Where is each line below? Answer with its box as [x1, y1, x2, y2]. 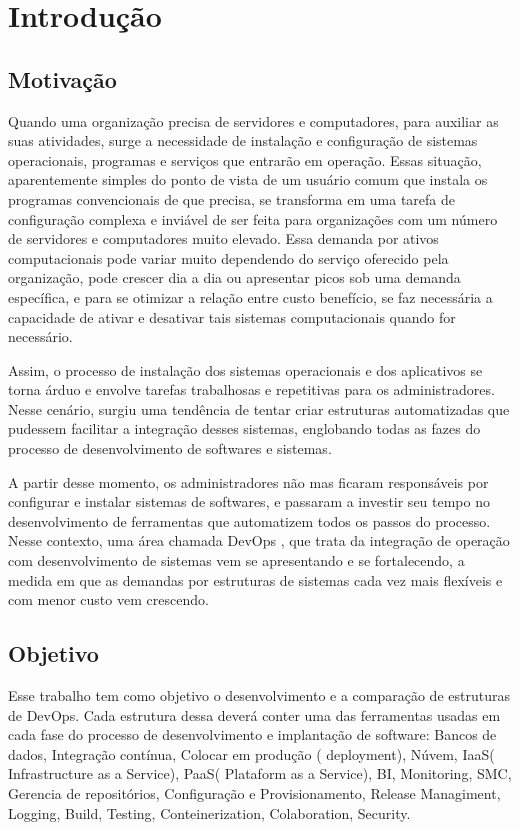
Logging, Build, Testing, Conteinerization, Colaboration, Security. [8, 802, 411, 823]
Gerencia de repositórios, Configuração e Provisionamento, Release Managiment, [8, 783, 501, 803]
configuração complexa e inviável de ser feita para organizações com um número [8, 208, 498, 229]
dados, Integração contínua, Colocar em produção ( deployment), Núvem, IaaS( [8, 743, 495, 764]
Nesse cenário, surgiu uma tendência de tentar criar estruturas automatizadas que [8, 398, 510, 419]
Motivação [8, 63, 117, 94]
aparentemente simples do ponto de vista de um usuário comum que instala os [8, 169, 488, 190]
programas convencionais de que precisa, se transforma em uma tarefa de [8, 188, 456, 209]
